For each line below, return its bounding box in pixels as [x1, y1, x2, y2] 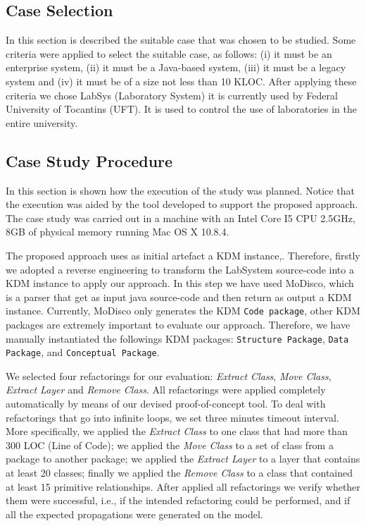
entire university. [6, 115, 78, 130]
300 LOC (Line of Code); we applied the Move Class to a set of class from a [6, 437, 334, 452]
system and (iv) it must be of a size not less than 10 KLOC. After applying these [6, 73, 357, 88]
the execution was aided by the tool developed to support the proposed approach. [6, 197, 358, 212]
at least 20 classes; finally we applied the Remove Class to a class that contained [6, 465, 353, 480]
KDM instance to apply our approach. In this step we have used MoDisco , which [6, 276, 354, 290]
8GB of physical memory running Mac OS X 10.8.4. [6, 224, 229, 239]
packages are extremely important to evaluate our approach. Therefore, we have [6, 317, 351, 331]
